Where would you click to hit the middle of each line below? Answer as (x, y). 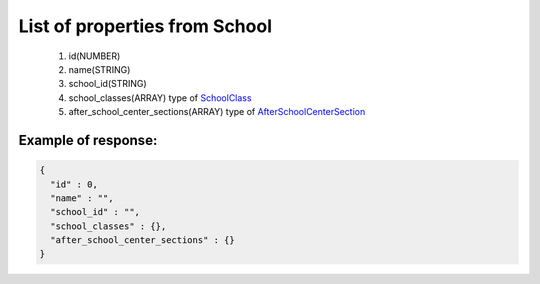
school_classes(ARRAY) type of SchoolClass (160, 97)
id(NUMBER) (94, 56)
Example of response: (88, 140)
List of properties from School (145, 26)
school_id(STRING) (107, 84)
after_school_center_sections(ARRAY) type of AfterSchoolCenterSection (217, 112)
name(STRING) (99, 69)
